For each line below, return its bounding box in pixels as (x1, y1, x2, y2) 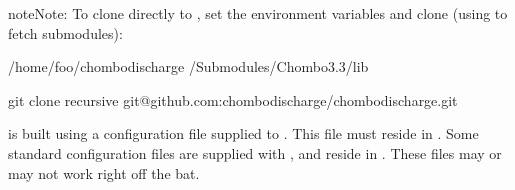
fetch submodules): (8, 22, 123, 43)
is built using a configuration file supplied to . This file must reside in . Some (8, 123, 479, 144)
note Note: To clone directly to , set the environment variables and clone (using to (8, 3, 508, 23)
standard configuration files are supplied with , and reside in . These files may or (8, 142, 502, 163)
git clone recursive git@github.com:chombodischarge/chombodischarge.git (8, 89, 458, 110)
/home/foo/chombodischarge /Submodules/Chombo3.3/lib (8, 56, 369, 77)
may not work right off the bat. (8, 162, 200, 183)
